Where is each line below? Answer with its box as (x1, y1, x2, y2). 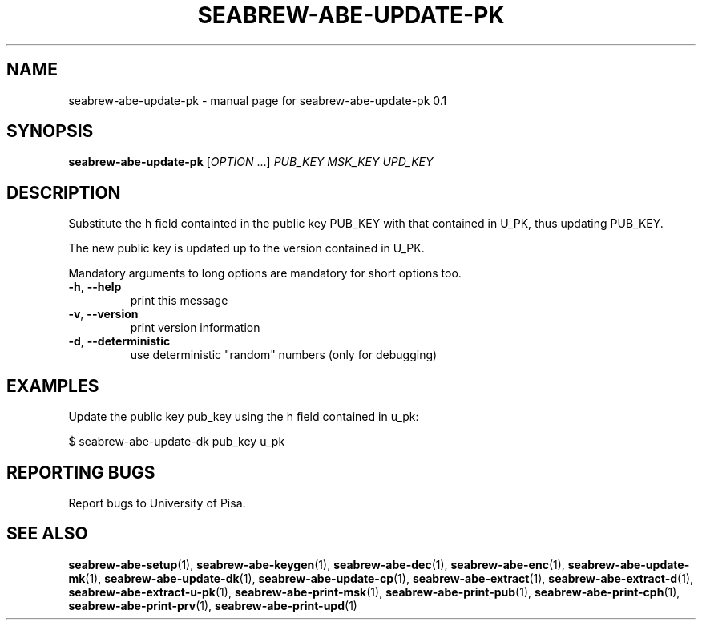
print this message (130, 293, 228, 308)
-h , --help (68, 280, 122, 294)
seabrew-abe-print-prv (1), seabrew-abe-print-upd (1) (68, 598, 357, 612)
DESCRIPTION (6, 182, 121, 203)
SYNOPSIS (6, 121, 94, 142)
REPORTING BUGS (6, 462, 155, 483)
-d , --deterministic (68, 334, 171, 349)
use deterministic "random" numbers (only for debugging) (130, 348, 438, 362)
